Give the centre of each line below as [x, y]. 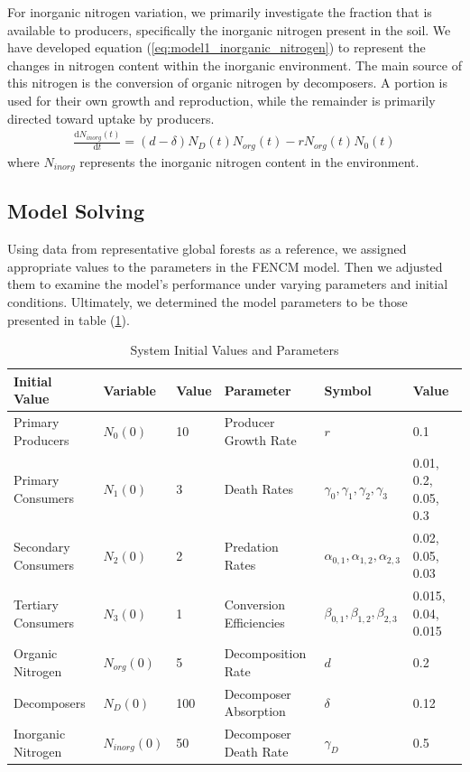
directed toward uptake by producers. [111, 118]
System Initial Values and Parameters [235, 350]
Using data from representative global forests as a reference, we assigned [207, 249]
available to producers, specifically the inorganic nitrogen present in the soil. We [229, 29]
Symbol [348, 390]
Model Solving [76, 211]
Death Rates [258, 489]
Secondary [42, 547]
